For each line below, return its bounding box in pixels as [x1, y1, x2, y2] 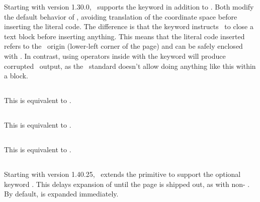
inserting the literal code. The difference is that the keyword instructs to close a [4, 21, 253, 32]
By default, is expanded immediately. [4, 188, 119, 199]
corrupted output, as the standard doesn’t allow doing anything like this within [4, 60, 256, 71]
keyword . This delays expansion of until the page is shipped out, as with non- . [4, 178, 250, 189]
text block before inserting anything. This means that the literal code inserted [4, 31, 245, 41]
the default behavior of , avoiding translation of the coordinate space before [4, 11, 237, 22]
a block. [4, 70, 28, 81]
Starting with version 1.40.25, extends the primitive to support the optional [4, 169, 241, 179]
